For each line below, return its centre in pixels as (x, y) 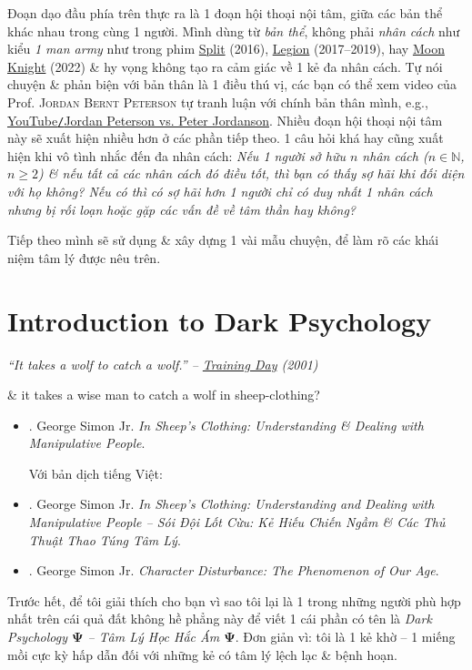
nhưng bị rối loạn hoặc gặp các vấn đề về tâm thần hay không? (182, 209)
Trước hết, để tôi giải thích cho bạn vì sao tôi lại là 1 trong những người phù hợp (234, 600)
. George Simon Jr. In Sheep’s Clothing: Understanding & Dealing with (226, 425)
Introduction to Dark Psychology (220, 320)
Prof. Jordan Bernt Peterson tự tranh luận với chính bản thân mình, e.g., (218, 102)
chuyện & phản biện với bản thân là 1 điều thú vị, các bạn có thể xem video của (232, 84)
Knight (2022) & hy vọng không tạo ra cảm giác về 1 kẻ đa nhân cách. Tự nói (225, 66)
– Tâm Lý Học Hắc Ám (154, 637)
